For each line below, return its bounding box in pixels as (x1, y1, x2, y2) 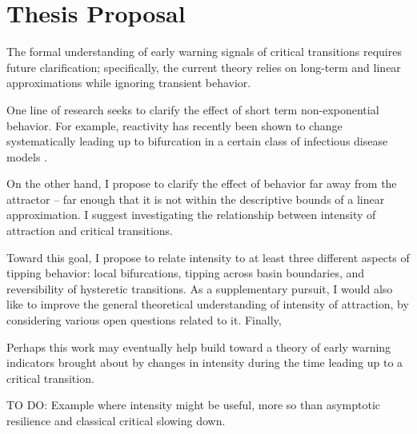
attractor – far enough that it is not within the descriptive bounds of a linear (6, 190, 385, 207)
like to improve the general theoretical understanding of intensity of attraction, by (6, 296, 409, 313)
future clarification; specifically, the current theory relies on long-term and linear (6, 58, 401, 75)
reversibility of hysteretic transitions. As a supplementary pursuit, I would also (6, 280, 393, 297)
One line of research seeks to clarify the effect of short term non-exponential (6, 101, 379, 117)
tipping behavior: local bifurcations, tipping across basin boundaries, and (6, 265, 365, 281)
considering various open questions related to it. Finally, (6, 312, 282, 328)
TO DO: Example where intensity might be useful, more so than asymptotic (6, 396, 381, 413)
